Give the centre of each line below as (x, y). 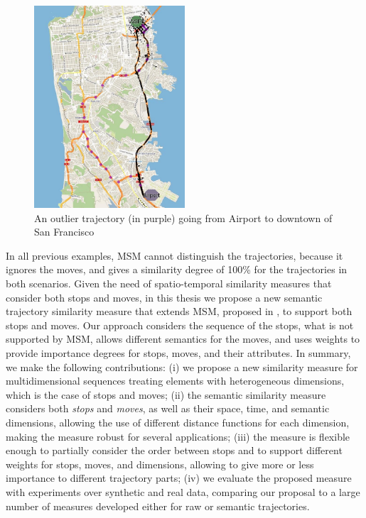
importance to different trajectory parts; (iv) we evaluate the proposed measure (179, 478)
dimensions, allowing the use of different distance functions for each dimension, (178, 422)
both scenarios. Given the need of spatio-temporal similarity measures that (169, 283)
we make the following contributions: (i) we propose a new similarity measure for (182, 367)
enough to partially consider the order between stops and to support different (174, 450)
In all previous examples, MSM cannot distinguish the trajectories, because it (174, 255)
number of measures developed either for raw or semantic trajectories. (158, 506)
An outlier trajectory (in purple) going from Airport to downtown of (183, 217)
